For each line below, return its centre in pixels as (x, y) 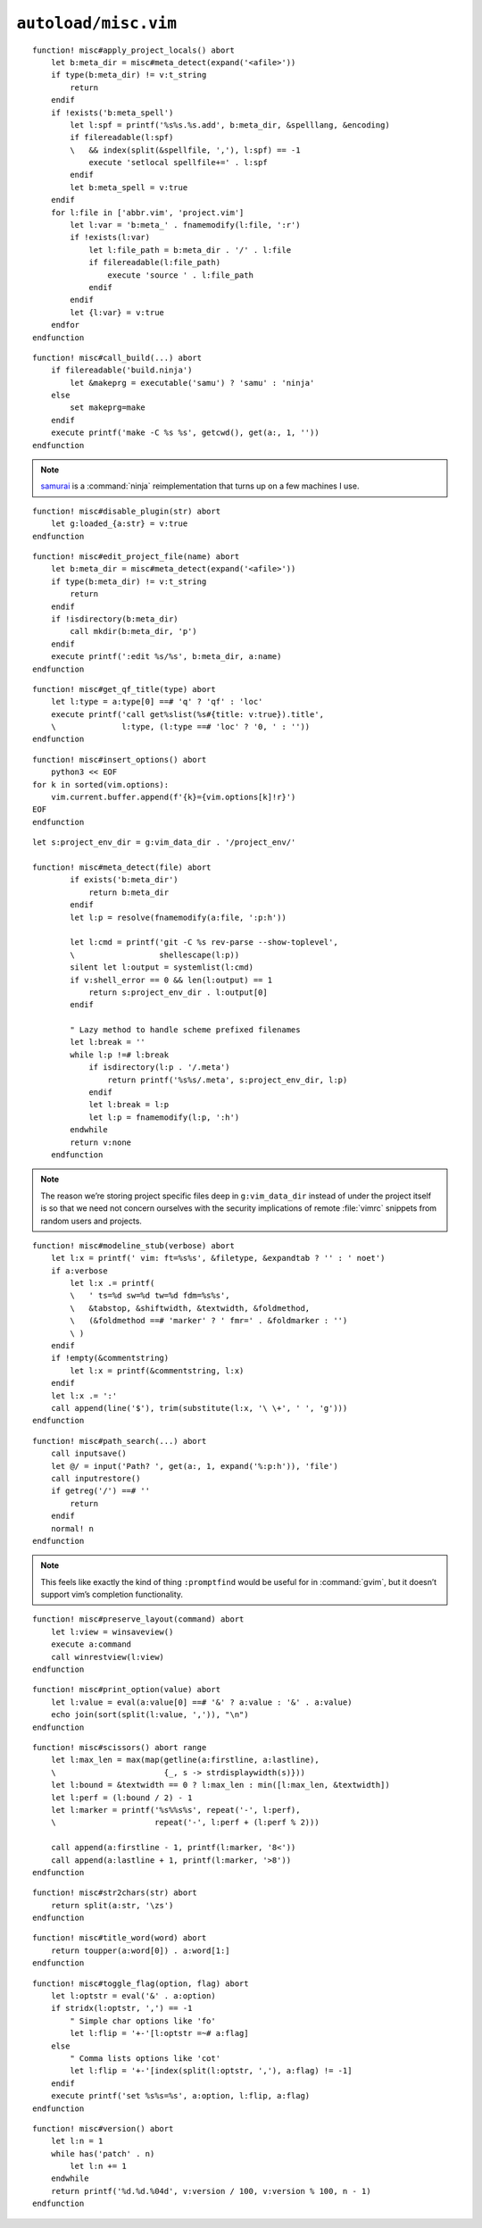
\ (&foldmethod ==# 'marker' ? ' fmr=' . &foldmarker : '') (209, 1321)
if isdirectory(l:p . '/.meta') (160, 1068)
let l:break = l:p (129, 1105)
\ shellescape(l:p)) (155, 955)
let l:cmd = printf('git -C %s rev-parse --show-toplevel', (204, 943)
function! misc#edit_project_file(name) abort (136, 557)
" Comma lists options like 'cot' (145, 2058)
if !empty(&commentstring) (110, 1358)
